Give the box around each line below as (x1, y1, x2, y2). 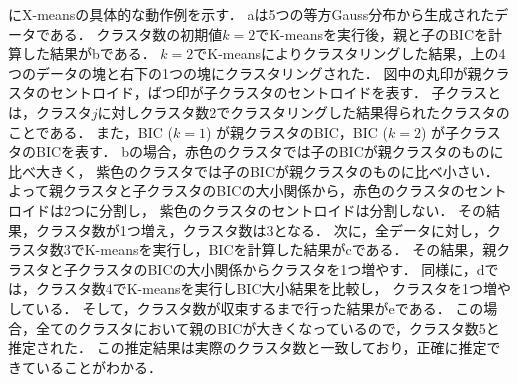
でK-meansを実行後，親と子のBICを (255, 23, 489, 44)
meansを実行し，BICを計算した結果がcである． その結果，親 (100, 239, 497, 260)
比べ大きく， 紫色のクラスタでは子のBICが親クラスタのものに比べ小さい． (8, 160, 499, 181)
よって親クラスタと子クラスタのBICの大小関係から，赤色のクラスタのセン (8, 180, 493, 201)
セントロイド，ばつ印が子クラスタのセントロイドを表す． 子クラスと (49, 82, 502, 103)
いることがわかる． (35, 356, 162, 377)
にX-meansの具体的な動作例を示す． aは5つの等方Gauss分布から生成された (8, 4, 495, 24)
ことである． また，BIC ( (8, 121, 174, 142)
